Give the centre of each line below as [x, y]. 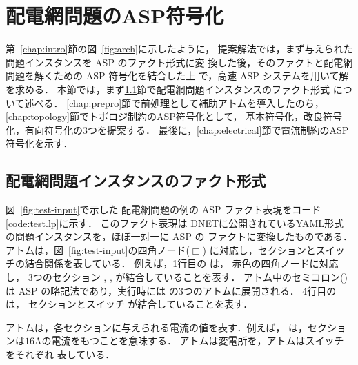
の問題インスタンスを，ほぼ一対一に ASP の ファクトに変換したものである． [179, 236]
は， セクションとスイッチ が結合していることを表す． [129, 304]
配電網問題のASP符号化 [115, 16]
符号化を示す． [39, 143]
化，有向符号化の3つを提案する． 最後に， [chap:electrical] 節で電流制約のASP [177, 129]
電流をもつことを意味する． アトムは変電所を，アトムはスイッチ [198, 341]
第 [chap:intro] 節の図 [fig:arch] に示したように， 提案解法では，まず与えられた [179, 49]
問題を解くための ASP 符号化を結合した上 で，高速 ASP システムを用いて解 [177, 76]
